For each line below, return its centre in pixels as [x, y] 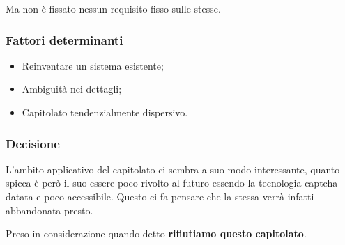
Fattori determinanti [64, 39]
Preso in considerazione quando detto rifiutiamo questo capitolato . [156, 234]
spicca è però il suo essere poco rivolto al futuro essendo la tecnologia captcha [172, 183]
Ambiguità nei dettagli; [72, 89]
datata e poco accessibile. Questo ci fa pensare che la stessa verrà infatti [160, 196]
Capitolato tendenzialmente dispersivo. [105, 112]
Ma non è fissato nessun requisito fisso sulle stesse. [113, 8]
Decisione [33, 143]
